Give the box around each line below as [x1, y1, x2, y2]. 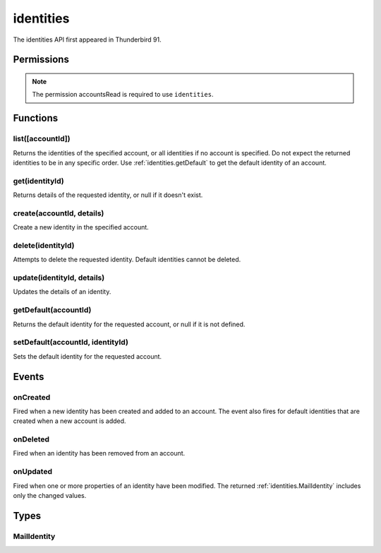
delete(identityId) [13, 240, 75, 250]
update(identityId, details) [13, 273, 105, 283]
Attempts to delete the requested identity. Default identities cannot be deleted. [13, 255, 241, 264]
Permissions [13, 54, 70, 66]
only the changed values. [13, 491, 87, 499]
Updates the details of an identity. [13, 287, 111, 296]
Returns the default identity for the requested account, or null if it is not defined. [13, 320, 246, 328]
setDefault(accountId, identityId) [13, 338, 128, 347]
